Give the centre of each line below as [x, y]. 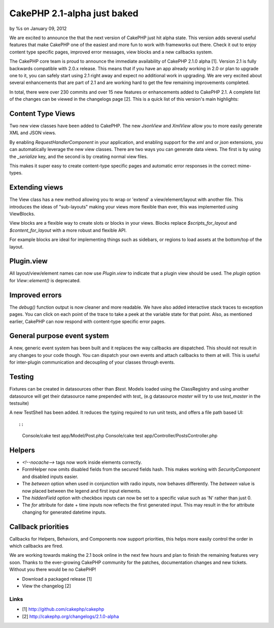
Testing [22, 377]
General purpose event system [59, 336]
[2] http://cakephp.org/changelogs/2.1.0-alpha [71, 616]
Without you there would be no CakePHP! [53, 570]
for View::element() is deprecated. [45, 280]
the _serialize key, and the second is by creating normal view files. [79, 156]
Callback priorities [39, 527]
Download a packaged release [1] [57, 579]
